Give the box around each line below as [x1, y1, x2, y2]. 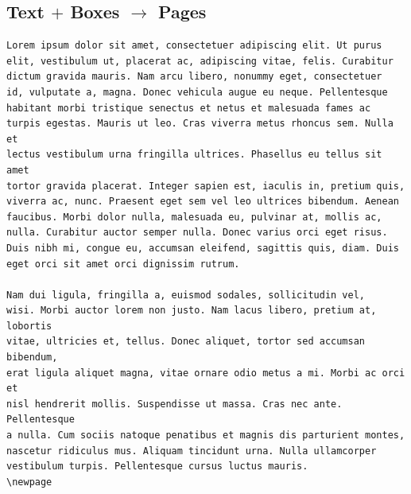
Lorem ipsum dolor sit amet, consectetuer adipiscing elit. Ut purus [6, 40, 382, 52]
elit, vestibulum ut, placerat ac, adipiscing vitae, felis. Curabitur [6, 55, 394, 67]
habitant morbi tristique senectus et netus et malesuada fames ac [6, 102, 371, 114]
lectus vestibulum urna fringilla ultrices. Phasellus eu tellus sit [6, 149, 382, 161]
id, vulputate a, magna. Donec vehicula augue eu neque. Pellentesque [6, 86, 388, 98]
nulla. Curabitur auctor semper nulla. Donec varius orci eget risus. [6, 227, 388, 239]
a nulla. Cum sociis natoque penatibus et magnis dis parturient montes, [6, 430, 405, 441]
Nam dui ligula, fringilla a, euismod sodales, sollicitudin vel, [6, 289, 366, 301]
